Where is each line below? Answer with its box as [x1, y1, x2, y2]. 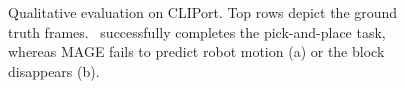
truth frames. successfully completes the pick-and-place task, [8, 21, 386, 42]
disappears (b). [8, 60, 100, 81]
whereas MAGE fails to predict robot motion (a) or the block [8, 41, 385, 62]
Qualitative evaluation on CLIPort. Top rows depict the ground [8, 2, 398, 22]
